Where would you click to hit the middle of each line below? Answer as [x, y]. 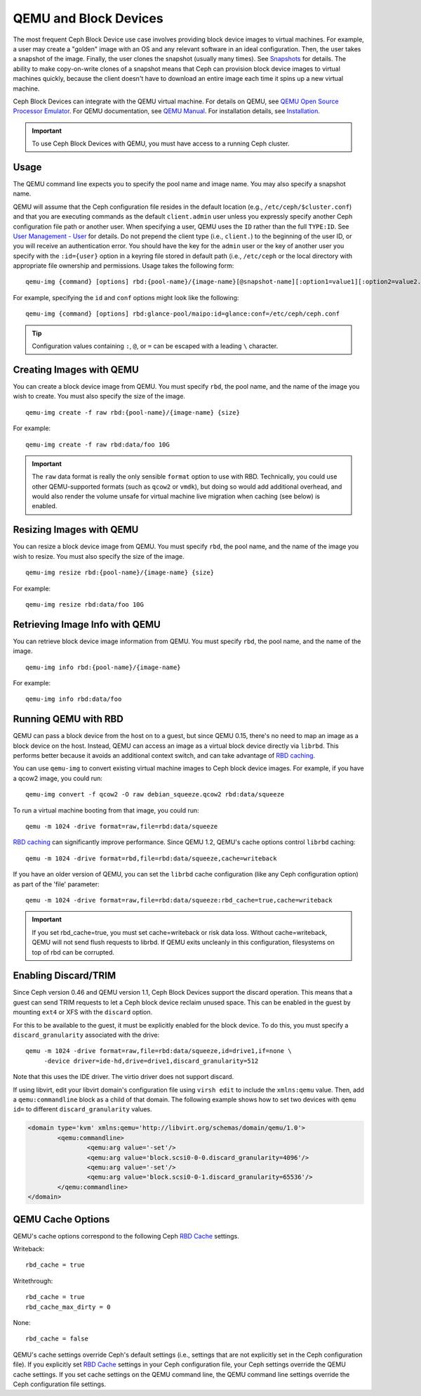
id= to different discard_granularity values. [82, 1109]
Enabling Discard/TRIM [65, 976]
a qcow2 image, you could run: [58, 778]
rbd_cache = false [57, 1339]
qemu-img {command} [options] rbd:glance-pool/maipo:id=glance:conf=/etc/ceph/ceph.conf [183, 314]
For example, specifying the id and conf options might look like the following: [126, 297]
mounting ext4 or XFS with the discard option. [83, 1012]
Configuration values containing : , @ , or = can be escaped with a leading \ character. [155, 346]
